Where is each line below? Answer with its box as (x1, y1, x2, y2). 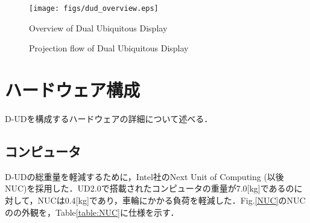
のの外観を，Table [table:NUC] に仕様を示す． (5, 205, 179, 218)
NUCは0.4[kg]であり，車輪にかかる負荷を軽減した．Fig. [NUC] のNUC (37, 193, 306, 206)
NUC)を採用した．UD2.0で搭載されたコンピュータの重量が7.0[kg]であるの (5, 182, 294, 195)
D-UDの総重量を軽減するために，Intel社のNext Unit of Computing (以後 (5, 170, 284, 183)
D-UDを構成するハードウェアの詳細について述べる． (5, 112, 213, 124)
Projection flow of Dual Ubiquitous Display (29, 42, 189, 54)
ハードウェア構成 (5, 77, 141, 102)
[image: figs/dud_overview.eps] (29, 4, 159, 13)
